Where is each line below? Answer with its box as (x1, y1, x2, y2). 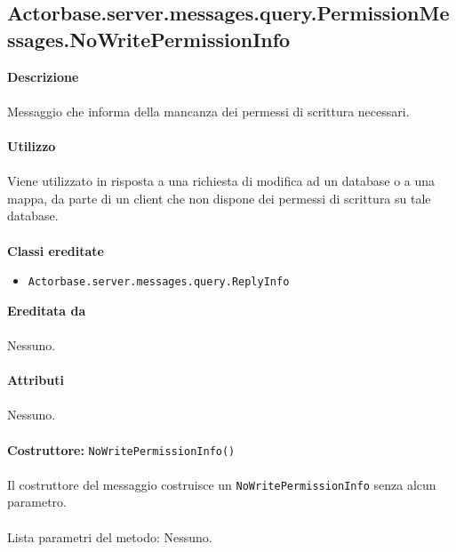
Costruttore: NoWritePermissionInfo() (7, 440, 236, 459)
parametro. (7, 492, 67, 511)
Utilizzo (7, 136, 56, 155)
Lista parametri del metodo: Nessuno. (7, 527, 212, 546)
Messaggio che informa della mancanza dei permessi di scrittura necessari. (7, 101, 410, 120)
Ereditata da (7, 300, 86, 319)
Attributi (7, 371, 64, 389)
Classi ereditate (7, 241, 104, 260)
